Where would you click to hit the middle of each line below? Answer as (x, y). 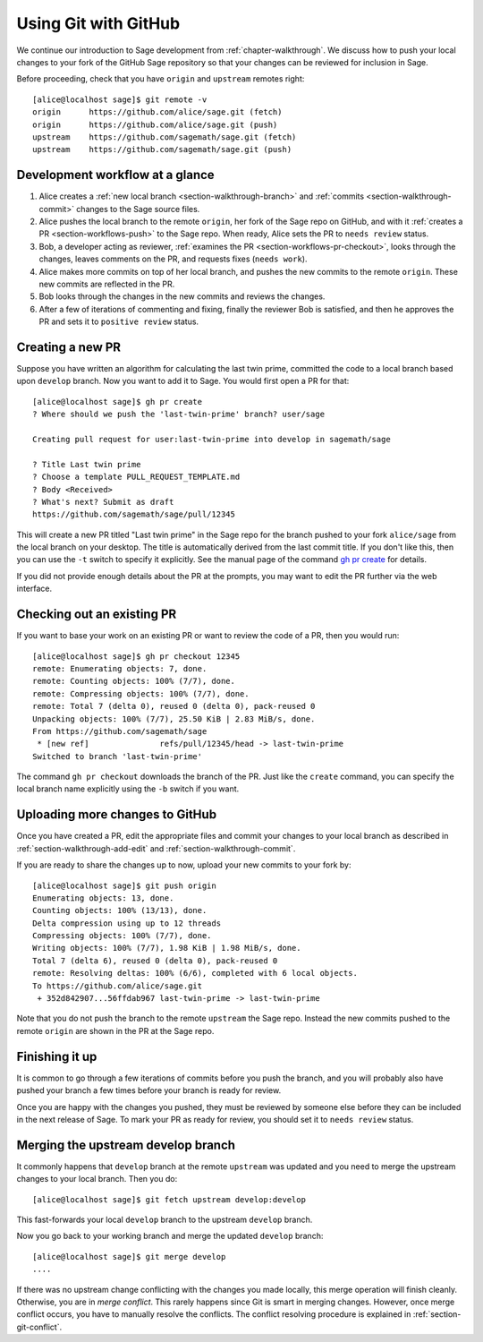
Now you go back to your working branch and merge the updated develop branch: (170, 1236)
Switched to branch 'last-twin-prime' (118, 756)
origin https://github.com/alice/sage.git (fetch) (157, 112)
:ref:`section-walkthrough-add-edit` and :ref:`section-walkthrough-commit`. (156, 848)
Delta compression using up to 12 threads (127, 923)
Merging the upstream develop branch (126, 1145)
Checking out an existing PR (97, 615)
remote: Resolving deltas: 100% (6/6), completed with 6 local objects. (195, 973)
